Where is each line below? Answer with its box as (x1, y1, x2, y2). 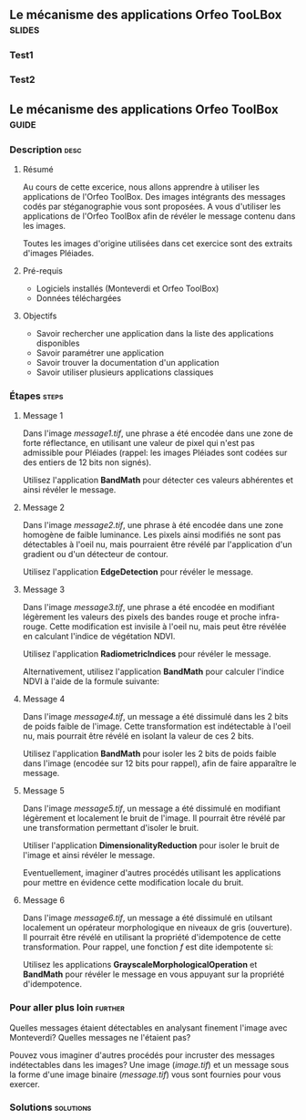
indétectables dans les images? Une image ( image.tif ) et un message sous (9, 1059, 290, 1070)
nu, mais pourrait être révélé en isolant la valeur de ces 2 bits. (22, 731, 254, 741)
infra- (259, 611, 280, 623)
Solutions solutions (9, 1101, 92, 1114)
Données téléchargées (36, 292, 121, 304)
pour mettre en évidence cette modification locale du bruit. (22, 877, 244, 888)
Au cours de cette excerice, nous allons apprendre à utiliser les (22, 181, 260, 192)
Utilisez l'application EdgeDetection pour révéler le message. (22, 566, 253, 577)
